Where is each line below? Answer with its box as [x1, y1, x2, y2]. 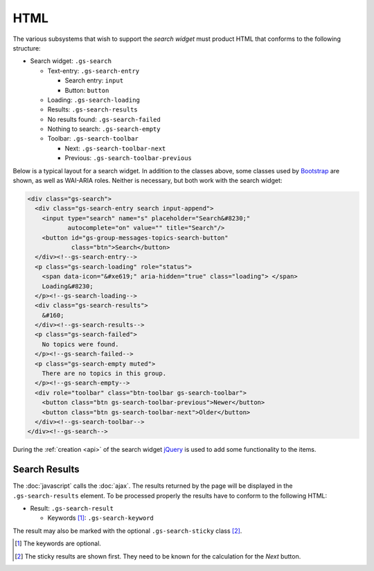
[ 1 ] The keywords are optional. [15, 539, 102, 547]
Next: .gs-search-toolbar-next [64, 144, 166, 152]
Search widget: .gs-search [30, 57, 112, 65]
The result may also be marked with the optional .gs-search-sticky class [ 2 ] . [12, 527, 242, 535]
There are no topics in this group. [42, 369, 166, 378]
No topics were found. [42, 340, 119, 348]
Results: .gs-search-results [47, 105, 138, 114]
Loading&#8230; [42, 282, 93, 290]
